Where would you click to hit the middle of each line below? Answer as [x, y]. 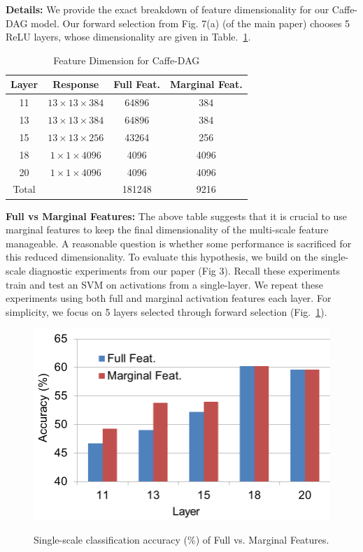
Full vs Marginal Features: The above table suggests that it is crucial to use [177, 216]
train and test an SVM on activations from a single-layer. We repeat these [164, 284]
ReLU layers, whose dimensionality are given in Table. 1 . [128, 37]
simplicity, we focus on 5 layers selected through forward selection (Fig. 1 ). [166, 311]
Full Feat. [137, 84]
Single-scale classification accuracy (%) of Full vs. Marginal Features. [181, 540]
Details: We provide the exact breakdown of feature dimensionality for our [168, 9]
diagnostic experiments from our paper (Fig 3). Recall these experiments [185, 270]
